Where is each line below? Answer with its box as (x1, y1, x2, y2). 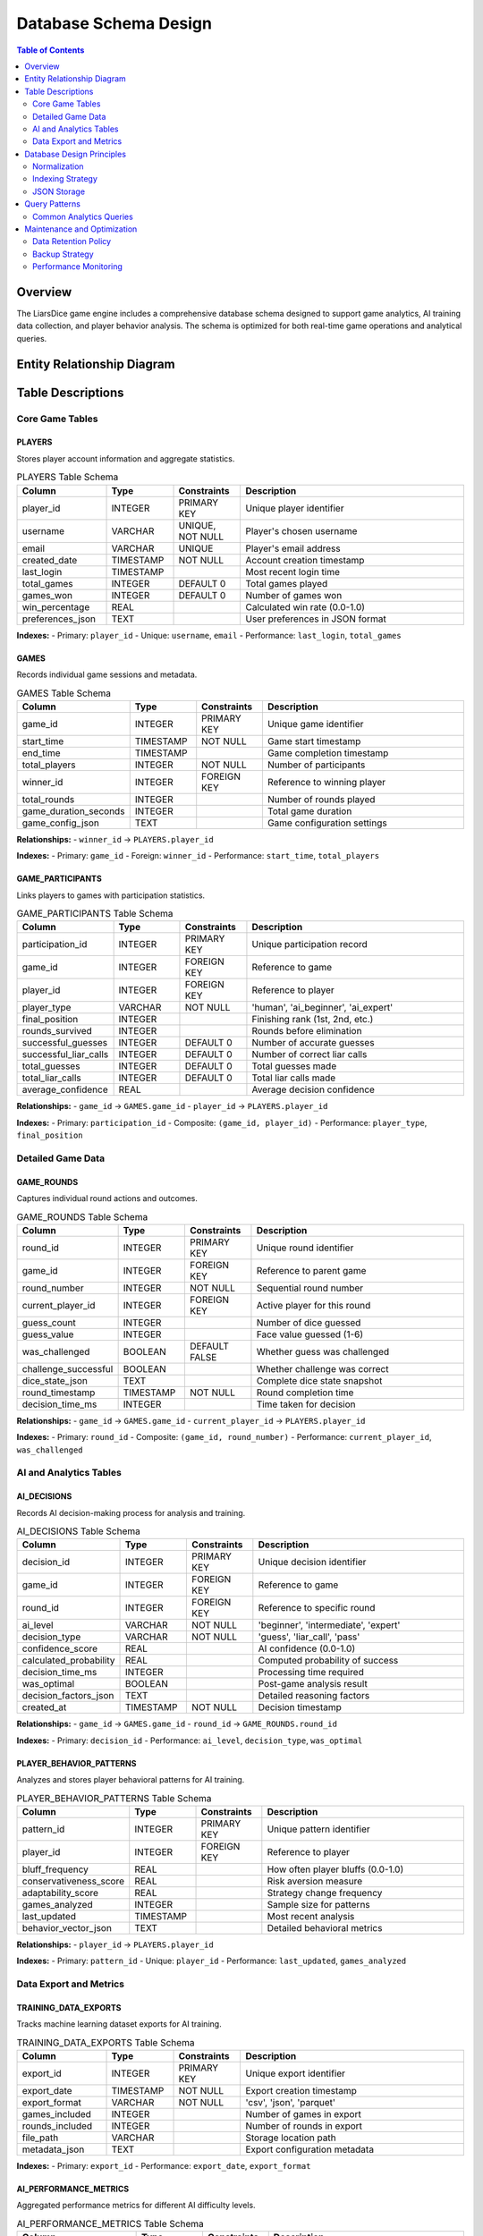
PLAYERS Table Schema (16, 470, 119, 483)
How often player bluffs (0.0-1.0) (267, 1863, 404, 1876)
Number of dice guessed (256, 1316, 361, 1328)
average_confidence (21, 1083, 108, 1096)
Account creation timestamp (245, 554, 365, 566)
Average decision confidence (251, 1083, 376, 1096)
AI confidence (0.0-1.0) (258, 1642, 356, 1655)
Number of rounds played (267, 792, 376, 805)
